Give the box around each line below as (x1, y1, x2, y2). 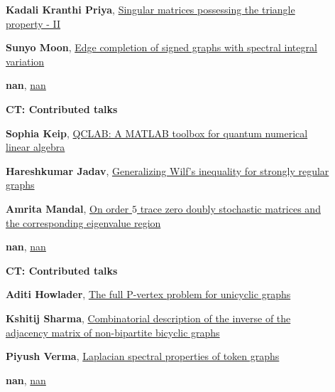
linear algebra (6, 139, 65, 154)
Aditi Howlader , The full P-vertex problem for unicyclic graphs (6, 287, 291, 302)
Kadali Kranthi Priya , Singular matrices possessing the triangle (6, 2, 295, 16)
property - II (6, 16, 61, 31)
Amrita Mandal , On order (6, 201, 129, 216)
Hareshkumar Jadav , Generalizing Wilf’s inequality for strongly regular (6, 163, 329, 178)
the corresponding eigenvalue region (6, 215, 161, 230)
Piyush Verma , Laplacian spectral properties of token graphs (6, 349, 280, 364)
